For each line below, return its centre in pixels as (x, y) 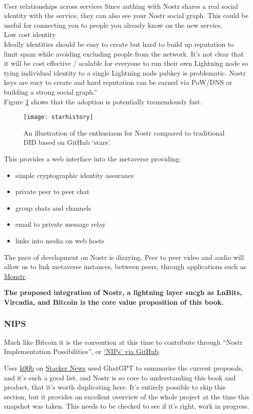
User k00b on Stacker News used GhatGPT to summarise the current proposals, (124, 367)
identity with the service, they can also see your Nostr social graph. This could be (126, 15)
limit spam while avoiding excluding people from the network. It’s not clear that (124, 53)
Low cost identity (30, 34)
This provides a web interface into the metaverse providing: (93, 158)
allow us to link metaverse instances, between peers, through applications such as (125, 266)
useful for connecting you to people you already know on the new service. (113, 25)
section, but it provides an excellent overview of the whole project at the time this (127, 396)
